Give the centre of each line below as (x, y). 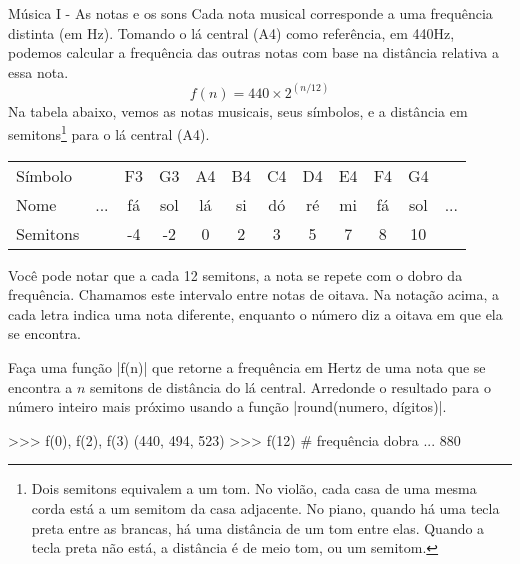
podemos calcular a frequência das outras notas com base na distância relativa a (253, 52)
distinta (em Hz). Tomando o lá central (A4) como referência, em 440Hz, (231, 32)
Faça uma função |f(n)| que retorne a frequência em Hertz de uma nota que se (247, 367)
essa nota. (38, 71)
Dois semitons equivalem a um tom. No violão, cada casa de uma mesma (254, 488)
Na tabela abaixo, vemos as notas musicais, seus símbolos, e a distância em (238, 110)
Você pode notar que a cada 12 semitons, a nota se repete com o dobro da (235, 274)
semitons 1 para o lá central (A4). (109, 133)
